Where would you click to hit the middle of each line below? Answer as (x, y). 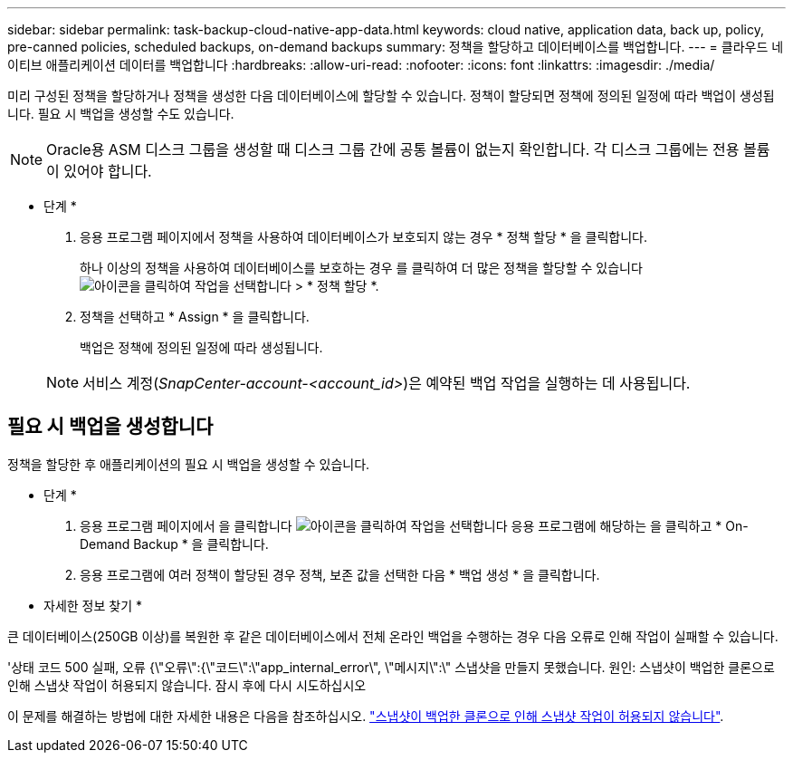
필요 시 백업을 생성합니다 (110, 427)
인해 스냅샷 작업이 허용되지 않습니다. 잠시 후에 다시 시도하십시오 (187, 685)
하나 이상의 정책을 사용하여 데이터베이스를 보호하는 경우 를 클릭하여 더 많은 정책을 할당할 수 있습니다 (361, 268)
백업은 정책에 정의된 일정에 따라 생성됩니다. (201, 347)
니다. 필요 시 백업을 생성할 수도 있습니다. (121, 114)
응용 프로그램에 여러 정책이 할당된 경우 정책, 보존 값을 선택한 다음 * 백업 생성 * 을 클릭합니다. (340, 574)
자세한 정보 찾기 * (93, 605)
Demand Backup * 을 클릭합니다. (174, 544)
